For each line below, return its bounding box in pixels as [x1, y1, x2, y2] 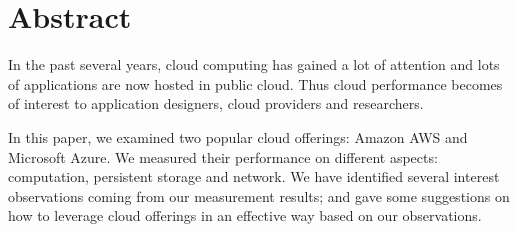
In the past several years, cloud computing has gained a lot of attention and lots [8, 54, 500, 75]
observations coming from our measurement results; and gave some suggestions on [8, 185, 510, 206]
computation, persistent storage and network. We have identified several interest [8, 166, 500, 187]
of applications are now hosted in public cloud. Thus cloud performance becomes [8, 73, 503, 94]
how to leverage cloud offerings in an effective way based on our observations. [8, 205, 482, 226]
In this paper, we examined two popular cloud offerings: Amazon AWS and [8, 126, 468, 147]
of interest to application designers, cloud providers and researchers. [8, 93, 424, 114]
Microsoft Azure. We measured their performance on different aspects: [8, 146, 438, 167]
